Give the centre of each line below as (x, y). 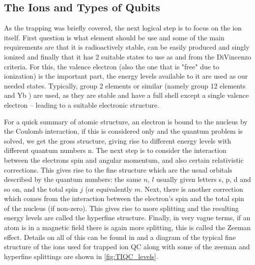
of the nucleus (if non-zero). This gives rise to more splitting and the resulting (121, 208)
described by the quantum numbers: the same (73, 179)
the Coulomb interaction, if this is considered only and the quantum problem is (123, 131)
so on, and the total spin (41, 189)
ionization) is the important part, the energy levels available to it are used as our (126, 76)
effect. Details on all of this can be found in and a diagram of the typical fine (120, 237)
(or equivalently (109, 189)
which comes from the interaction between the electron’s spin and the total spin (124, 198)
